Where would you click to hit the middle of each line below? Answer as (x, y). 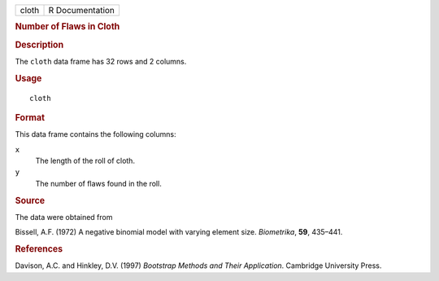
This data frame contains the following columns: (96, 134)
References (39, 249)
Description (39, 45)
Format (30, 117)
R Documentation (82, 10)
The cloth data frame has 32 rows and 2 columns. (101, 61)
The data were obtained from (64, 217)
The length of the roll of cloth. (85, 161)
